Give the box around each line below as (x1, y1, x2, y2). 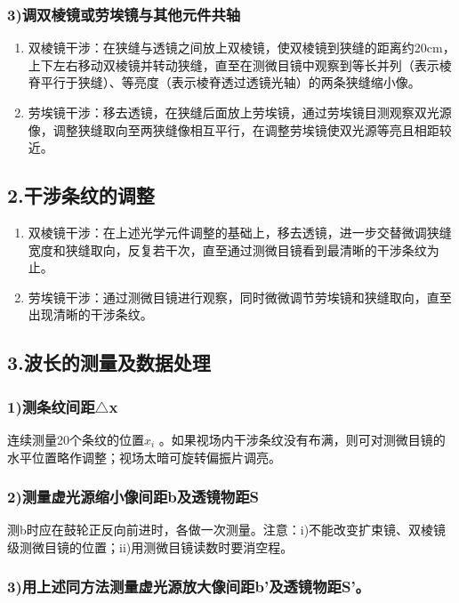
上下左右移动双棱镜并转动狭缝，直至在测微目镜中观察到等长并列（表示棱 (28, 55, 452, 74)
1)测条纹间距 (7, 395, 95, 417)
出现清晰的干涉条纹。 (28, 305, 153, 324)
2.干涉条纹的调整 (7, 181, 155, 209)
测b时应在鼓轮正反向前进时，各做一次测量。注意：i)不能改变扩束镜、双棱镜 (7, 520, 447, 539)
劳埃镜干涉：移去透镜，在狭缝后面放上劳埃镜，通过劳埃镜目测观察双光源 (28, 103, 452, 121)
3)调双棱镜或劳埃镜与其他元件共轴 (7, 3, 241, 25)
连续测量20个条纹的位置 (7, 430, 144, 448)
